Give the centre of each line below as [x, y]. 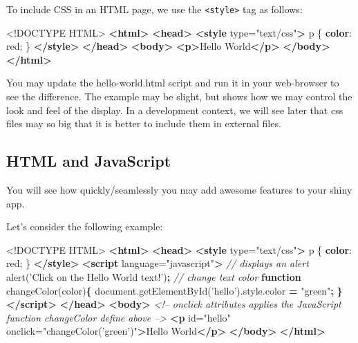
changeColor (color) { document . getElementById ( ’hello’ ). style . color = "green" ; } [175, 290]
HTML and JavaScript [89, 161]
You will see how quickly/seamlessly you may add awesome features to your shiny [179, 190]
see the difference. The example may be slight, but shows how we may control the [179, 96]
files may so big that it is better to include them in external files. [144, 123]
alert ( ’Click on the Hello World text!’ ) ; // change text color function [154, 276]
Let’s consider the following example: [85, 226]
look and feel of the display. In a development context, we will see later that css [175, 110]
